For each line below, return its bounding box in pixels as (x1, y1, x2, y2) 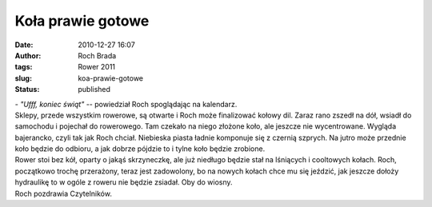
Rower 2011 (78, 62, 116, 72)
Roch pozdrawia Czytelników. (14, 189, 112, 198)
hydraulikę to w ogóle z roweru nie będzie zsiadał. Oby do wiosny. (14, 177, 233, 187)
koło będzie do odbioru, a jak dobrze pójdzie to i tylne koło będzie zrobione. (14, 144, 266, 153)
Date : (14, 40, 34, 50)
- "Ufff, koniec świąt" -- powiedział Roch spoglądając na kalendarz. (14, 99, 238, 109)
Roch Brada (78, 50, 117, 60)
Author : (14, 50, 42, 60)
